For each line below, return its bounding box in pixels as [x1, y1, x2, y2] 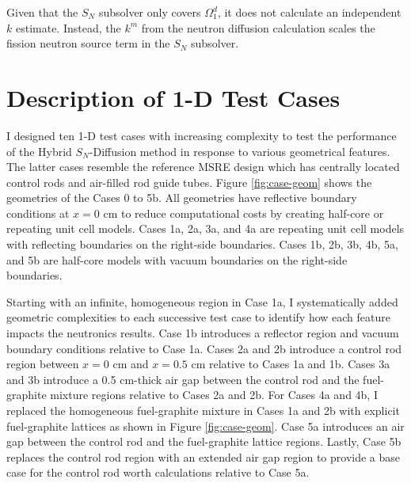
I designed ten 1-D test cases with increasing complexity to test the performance [6, 127, 397, 143]
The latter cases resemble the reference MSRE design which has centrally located [6, 158, 400, 175]
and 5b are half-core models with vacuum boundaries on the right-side [6, 251, 348, 268]
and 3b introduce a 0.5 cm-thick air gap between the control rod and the [6, 371, 360, 387]
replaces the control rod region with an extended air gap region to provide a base [6, 448, 401, 465]
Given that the [6, 4, 78, 20]
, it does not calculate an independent [217, 4, 401, 20]
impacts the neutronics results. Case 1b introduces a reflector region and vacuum [6, 325, 399, 341]
